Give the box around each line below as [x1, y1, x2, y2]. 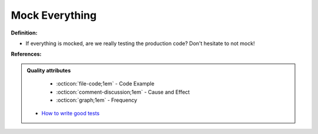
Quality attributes [26, 67, 71, 74]
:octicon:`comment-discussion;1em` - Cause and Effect [56, 88, 190, 95]
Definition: [11, 29, 38, 36]
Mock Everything [11, 9, 97, 22]
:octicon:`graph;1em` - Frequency [56, 97, 138, 104]
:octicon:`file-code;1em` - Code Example [56, 80, 155, 87]
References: [11, 50, 42, 58]
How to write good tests [41, 110, 100, 117]
